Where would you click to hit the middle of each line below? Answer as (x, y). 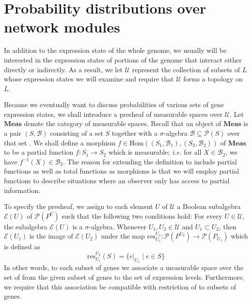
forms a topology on (213, 79)
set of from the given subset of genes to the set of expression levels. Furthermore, (124, 277)
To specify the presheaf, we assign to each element (79, 206)
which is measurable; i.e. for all (155, 152)
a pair (13, 133)
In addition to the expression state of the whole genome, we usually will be (115, 50)
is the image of (51, 236)
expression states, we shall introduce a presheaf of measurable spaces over (113, 114)
